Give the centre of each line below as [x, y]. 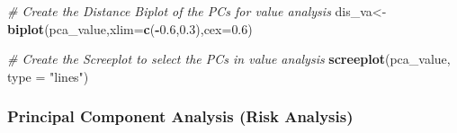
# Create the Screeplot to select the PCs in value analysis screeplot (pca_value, [229, 59]
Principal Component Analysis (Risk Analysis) [180, 116]
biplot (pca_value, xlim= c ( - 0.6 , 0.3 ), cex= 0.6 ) [130, 28]
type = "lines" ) [48, 76]
